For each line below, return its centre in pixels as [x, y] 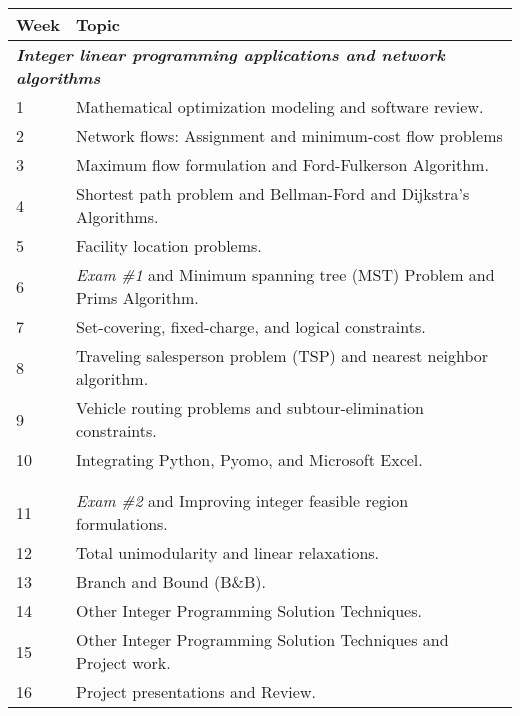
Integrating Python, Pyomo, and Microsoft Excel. [249, 459]
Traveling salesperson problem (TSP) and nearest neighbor [282, 355]
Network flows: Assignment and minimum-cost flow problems [289, 135]
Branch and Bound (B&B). [171, 581]
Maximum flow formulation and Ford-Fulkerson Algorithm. [282, 164]
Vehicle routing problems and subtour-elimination [250, 407]
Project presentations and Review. [196, 691]
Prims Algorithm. [137, 297]
